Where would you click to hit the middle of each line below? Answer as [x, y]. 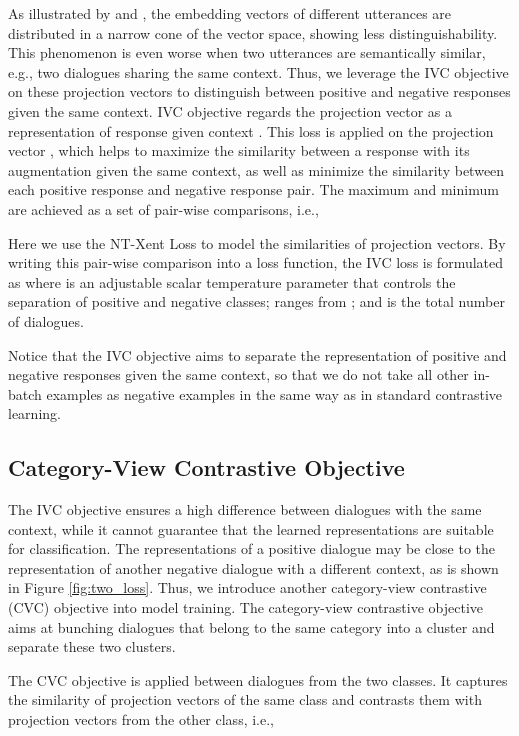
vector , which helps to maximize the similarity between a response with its [239, 150]
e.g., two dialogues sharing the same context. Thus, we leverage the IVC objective [258, 71]
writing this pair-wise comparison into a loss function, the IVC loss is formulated [256, 262]
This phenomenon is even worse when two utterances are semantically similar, [247, 52]
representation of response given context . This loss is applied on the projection [251, 130]
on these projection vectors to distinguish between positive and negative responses [259, 91]
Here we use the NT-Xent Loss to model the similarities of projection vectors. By [257, 242]
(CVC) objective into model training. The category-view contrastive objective [246, 607]
